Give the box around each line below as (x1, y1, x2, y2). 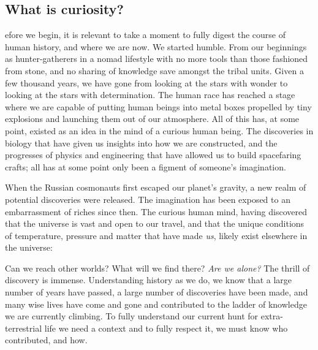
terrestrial (5, 321, 42, 334)
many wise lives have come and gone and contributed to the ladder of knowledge (5, 297, 307, 310)
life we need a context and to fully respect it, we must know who (44, 321, 288, 334)
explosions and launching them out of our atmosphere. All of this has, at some (5, 112, 300, 125)
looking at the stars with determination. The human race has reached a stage (5, 88, 295, 101)
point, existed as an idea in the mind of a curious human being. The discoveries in (5, 124, 314, 137)
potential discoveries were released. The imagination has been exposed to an (5, 192, 290, 205)
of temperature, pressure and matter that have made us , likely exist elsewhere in (5, 229, 308, 242)
